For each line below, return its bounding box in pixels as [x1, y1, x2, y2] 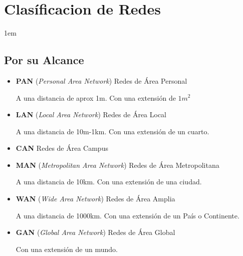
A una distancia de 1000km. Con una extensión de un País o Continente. [16, 210, 239, 220]
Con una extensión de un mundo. [16, 243, 118, 254]
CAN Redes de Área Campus [16, 143, 108, 153]
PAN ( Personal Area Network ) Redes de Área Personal [16, 75, 187, 86]
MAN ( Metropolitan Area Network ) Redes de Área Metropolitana [16, 159, 219, 170]
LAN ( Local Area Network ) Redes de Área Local [16, 109, 167, 120]
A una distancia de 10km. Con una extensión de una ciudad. [16, 176, 202, 187]
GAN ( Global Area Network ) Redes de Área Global [16, 227, 175, 237]
